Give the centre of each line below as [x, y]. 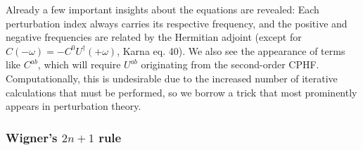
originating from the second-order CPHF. [230, 64]
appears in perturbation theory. [74, 106]
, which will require [79, 64]
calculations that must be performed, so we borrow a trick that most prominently [181, 92]
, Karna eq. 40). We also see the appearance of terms [231, 50]
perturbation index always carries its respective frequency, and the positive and [177, 23]
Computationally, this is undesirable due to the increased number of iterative [172, 78]
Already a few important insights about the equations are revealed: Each [163, 9]
